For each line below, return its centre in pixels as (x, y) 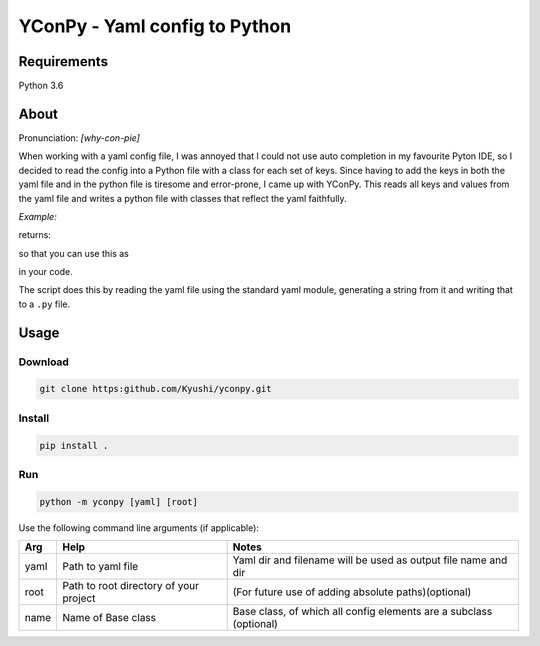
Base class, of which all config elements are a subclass (362, 612)
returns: (35, 235)
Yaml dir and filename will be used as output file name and (370, 560)
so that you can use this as (73, 253)
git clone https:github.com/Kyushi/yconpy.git (155, 389)
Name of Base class (109, 618)
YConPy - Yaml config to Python (155, 26)
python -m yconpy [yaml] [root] (119, 501)
